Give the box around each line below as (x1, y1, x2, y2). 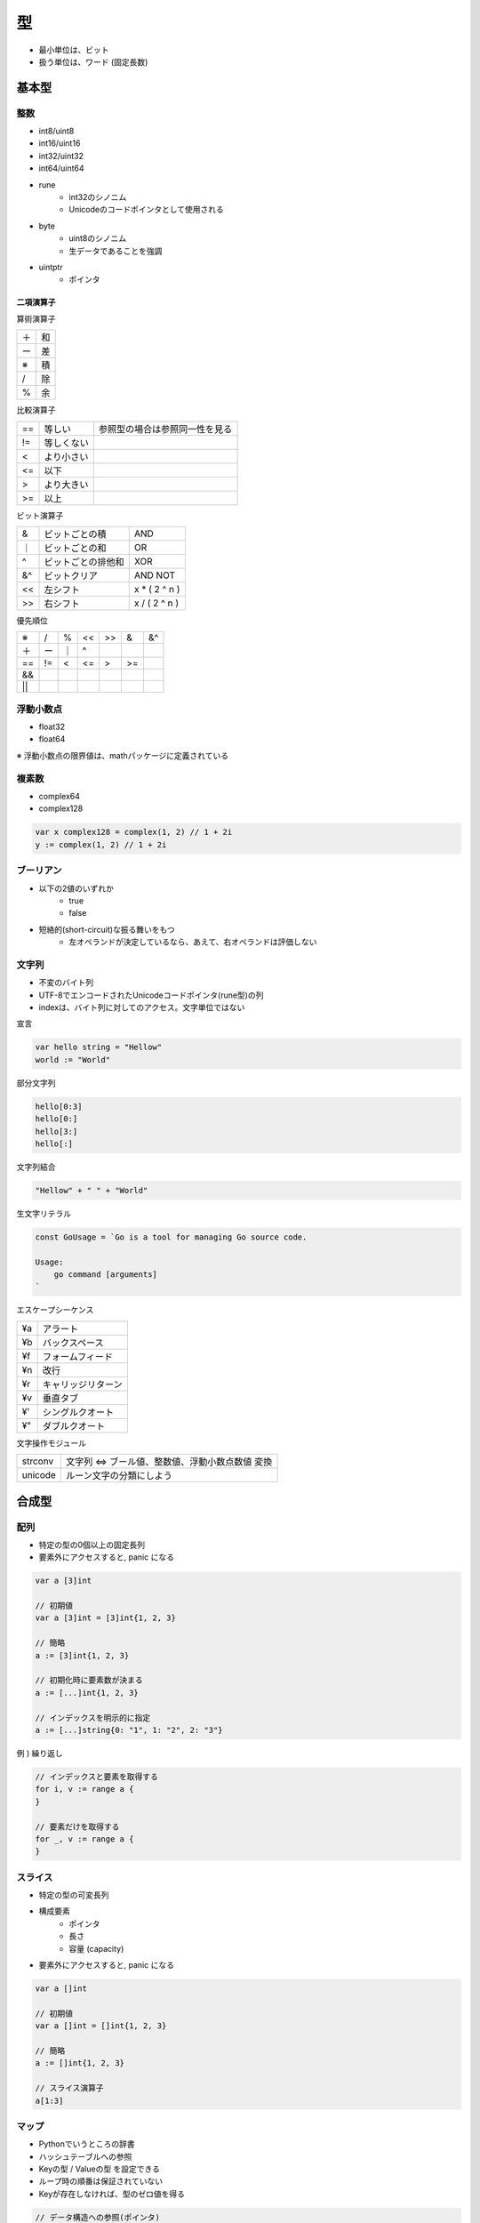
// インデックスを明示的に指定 (35, 1713, 151, 1722)
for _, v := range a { (35, 1834, 134, 1844)
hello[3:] (35, 1126, 78, 1136)
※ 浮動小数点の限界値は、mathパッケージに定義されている (16, 750, 229, 760)
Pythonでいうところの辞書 (38, 2139, 135, 2149)
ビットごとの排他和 (44, 556, 124, 568)
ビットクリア (44, 569, 98, 582)
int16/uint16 (38, 138, 81, 148)
